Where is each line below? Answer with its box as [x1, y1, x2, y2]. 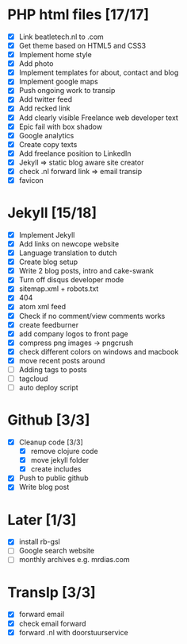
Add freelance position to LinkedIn [18, 149, 132, 158]
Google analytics [18, 130, 74, 140]
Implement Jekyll [18, 230, 75, 239]
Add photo [18, 59, 54, 68]
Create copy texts [18, 139, 78, 149]
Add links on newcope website [18, 239, 120, 248]
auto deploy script [18, 383, 78, 392]
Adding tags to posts [18, 364, 88, 374]
